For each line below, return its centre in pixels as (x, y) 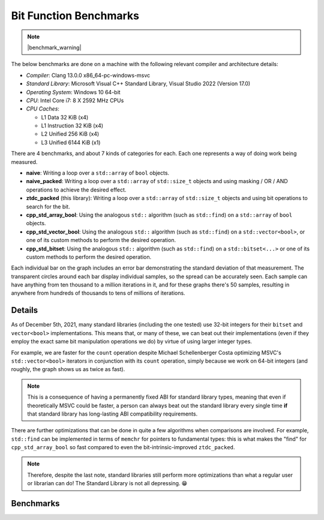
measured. (24, 162)
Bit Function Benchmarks (75, 16)
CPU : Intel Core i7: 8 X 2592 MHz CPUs (75, 100)
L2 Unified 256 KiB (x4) (70, 134)
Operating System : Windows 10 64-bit (73, 92)
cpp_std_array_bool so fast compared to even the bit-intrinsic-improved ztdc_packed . (123, 447)
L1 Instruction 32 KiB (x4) (72, 125)
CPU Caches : (43, 109)
